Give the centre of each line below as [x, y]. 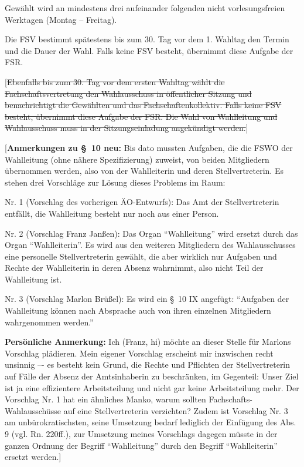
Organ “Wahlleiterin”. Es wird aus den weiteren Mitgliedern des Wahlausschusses [150, 245]
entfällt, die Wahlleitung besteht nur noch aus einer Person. [112, 213]
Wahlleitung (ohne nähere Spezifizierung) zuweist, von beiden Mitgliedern [137, 159]
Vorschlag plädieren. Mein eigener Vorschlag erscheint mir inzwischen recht [139, 353]
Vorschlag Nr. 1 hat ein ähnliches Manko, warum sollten [105, 399]
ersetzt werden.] [33, 457]
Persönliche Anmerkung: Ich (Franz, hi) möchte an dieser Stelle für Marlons [148, 342]
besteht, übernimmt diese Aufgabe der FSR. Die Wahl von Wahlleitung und [141, 116]
